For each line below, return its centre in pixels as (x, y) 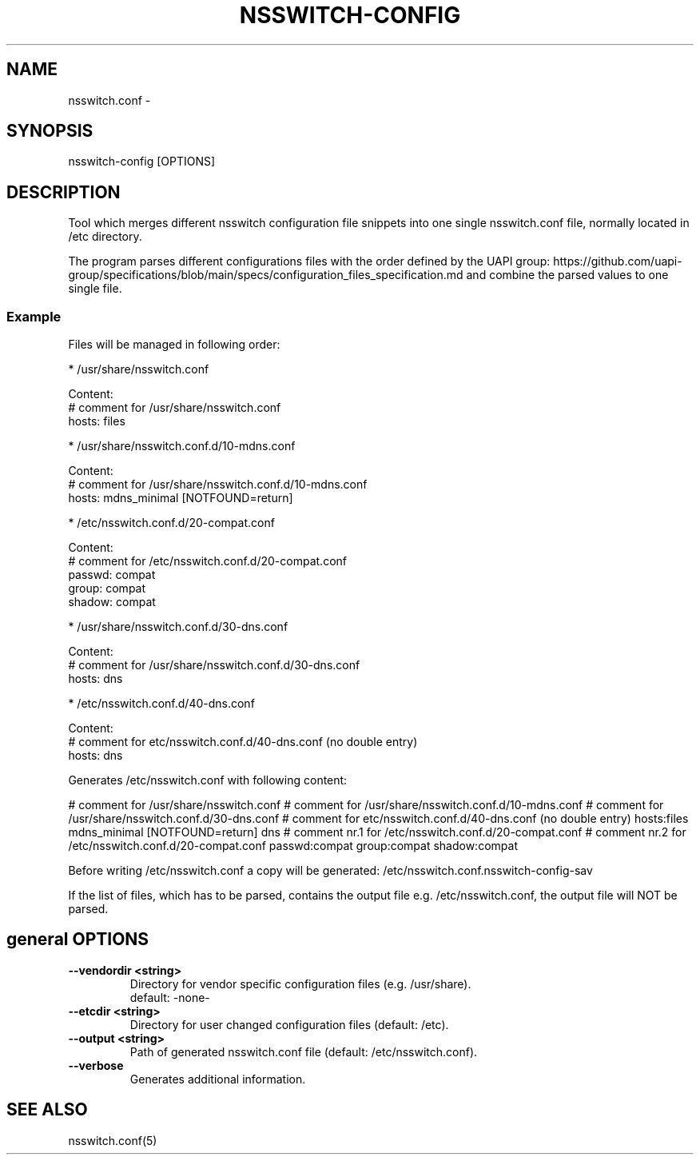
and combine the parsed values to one (567, 275)
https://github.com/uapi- (618, 261)
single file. (95, 289)
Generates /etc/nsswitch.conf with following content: (208, 780)
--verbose (96, 1065)
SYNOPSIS (50, 131)
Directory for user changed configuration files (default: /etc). (289, 1024)
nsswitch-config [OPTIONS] (142, 162)
